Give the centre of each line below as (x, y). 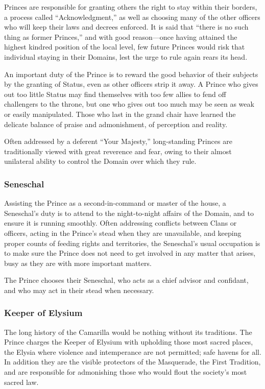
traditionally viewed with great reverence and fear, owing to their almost (118, 151)
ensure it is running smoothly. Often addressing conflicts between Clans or (121, 223)
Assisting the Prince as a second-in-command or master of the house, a (115, 203)
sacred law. (21, 382)
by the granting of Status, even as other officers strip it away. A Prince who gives (131, 84)
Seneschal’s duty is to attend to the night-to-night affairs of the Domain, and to (129, 213)
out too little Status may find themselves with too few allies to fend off (115, 94)
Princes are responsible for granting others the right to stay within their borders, (131, 7)
